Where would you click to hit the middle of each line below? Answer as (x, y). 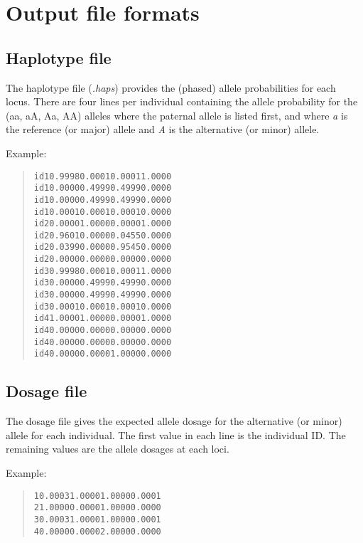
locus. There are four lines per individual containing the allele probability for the (182, 101)
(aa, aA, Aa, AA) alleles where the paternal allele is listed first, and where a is (177, 115)
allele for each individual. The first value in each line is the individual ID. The (176, 434)
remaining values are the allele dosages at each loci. (118, 449)
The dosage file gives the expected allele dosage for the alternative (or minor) (174, 421)
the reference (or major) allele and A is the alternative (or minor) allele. (163, 129)
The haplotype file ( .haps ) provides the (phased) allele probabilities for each (171, 87)
